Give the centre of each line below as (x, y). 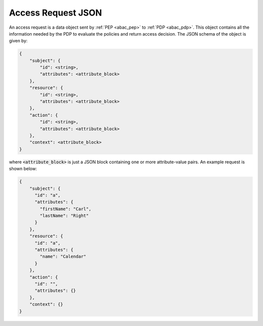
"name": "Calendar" (63, 257)
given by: (18, 41)
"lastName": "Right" (64, 216)
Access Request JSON (56, 13)
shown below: (23, 169)
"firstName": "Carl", (66, 209)
